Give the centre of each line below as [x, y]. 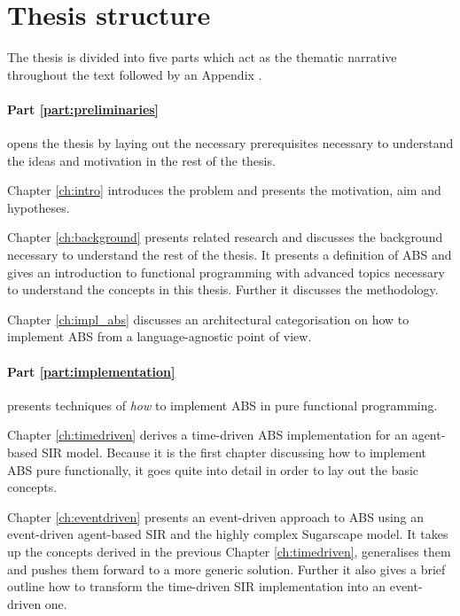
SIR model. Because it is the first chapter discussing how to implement [234, 452]
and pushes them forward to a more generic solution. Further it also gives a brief [226, 569]
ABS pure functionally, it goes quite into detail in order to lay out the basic [213, 469]
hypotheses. [39, 207]
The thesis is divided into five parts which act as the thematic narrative [202, 57]
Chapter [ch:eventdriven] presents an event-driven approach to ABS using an [216, 516]
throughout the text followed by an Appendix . [135, 74]
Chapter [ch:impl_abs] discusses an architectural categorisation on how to [208, 319]
